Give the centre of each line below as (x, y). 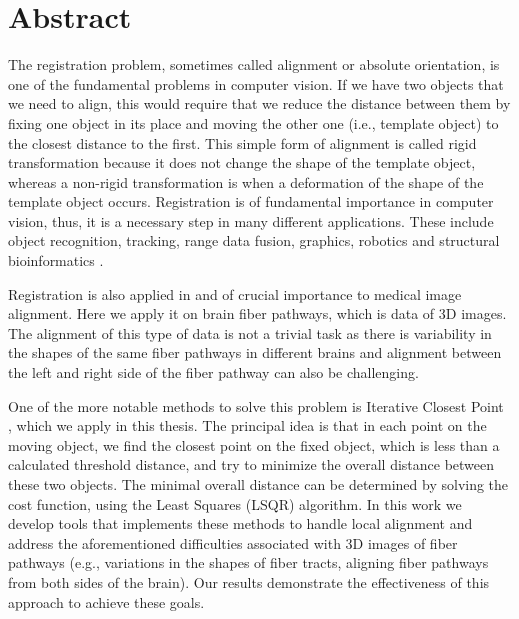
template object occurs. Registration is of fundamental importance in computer (251, 201)
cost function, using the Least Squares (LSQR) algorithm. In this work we (235, 503)
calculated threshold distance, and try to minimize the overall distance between (251, 464)
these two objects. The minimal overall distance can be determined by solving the (258, 484)
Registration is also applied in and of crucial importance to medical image (235, 293)
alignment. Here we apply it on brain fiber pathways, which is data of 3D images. (257, 313)
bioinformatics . (56, 260)
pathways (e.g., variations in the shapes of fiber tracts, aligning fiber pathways (248, 562)
